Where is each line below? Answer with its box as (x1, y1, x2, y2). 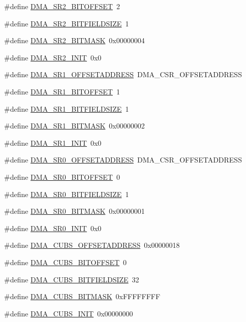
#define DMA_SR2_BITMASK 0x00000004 (4, 35, 145, 46)
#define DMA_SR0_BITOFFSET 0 (4, 171, 120, 182)
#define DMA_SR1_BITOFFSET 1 (4, 86, 120, 96)
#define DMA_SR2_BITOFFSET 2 (4, 1, 120, 11)
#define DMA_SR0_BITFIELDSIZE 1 (4, 188, 129, 199)
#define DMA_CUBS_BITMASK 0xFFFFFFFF (4, 291, 161, 302)
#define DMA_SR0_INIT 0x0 (4, 222, 102, 233)
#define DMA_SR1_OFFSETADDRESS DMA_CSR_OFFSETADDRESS (4, 69, 242, 80)
